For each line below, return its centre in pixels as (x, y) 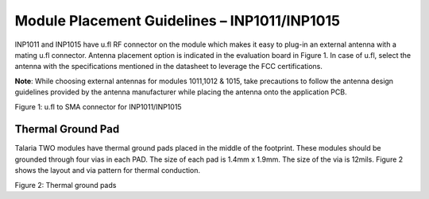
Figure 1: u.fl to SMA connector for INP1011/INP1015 (98, 106)
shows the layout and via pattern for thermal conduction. (108, 170)
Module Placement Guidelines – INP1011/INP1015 (178, 21)
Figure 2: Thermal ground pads (66, 185)
